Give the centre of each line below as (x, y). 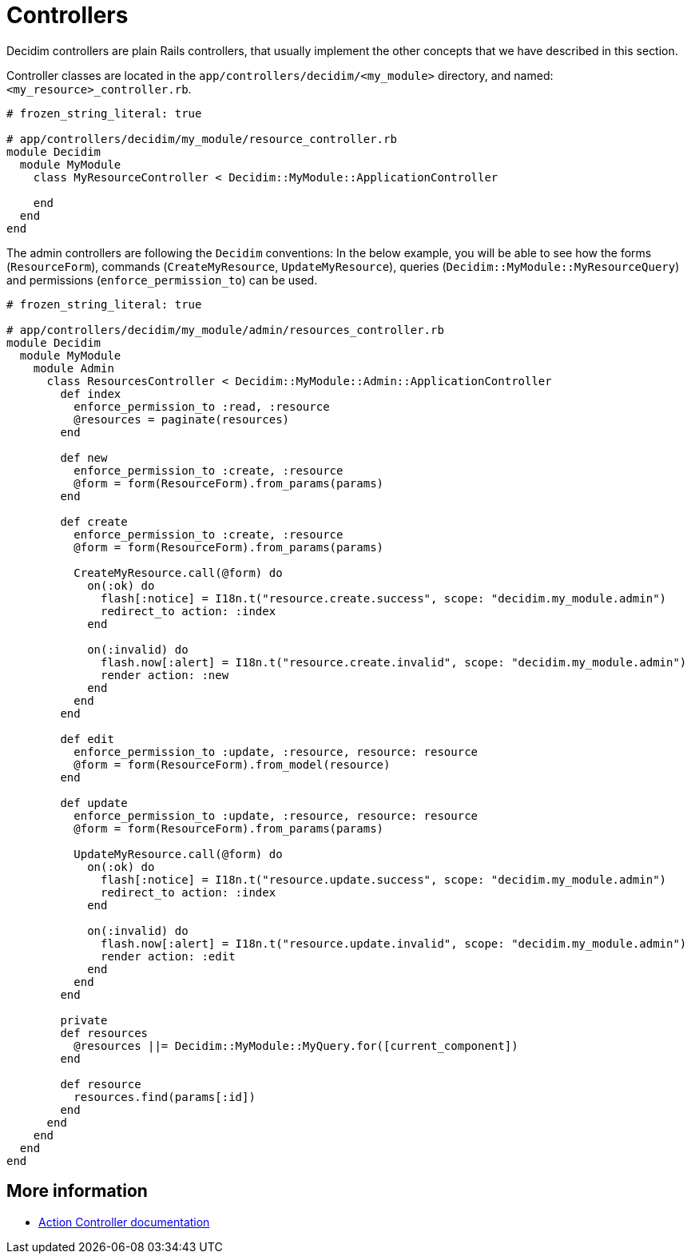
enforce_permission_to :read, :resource (202, 406)
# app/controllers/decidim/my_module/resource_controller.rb (202, 139)
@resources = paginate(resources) (182, 419)
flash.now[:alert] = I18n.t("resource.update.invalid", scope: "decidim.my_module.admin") (394, 943)
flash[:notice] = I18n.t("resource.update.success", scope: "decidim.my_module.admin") (384, 879)
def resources (104, 1033)
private (84, 1020)
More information (77, 1191)
